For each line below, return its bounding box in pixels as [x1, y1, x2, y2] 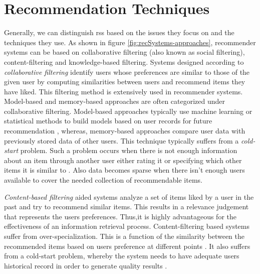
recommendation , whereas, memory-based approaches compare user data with [4, 125, 245, 136]
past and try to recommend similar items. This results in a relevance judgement [4, 201, 249, 212]
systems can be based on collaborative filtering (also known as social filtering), [4, 47, 245, 57]
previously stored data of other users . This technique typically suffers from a [4, 135, 239, 146]
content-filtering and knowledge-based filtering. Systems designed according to [4, 56, 244, 67]
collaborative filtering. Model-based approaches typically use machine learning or [4, 105, 252, 116]
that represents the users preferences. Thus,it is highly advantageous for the [4, 211, 237, 221]
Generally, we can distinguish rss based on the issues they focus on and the [4, 27, 234, 38]
